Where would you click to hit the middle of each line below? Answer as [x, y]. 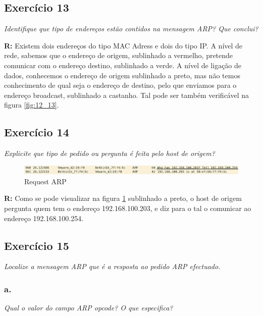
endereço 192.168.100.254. [44, 218]
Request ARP [45, 181]
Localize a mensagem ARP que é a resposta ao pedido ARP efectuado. [112, 266]
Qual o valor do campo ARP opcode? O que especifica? [89, 308]
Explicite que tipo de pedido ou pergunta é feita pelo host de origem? [110, 153]
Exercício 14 [37, 132]
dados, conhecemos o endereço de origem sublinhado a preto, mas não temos [122, 75]
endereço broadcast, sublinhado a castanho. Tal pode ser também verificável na [127, 95]
